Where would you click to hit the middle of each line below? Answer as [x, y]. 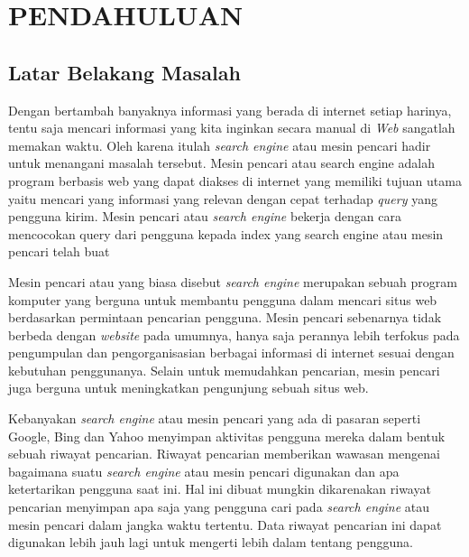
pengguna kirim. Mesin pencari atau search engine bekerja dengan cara [205, 216]
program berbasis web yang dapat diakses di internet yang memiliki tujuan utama [235, 180]
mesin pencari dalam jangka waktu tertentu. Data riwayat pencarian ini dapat [225, 524]
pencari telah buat [59, 251]
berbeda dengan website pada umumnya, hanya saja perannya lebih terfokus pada [234, 334]
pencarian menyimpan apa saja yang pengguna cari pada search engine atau [219, 507]
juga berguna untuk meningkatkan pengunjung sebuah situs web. [189, 388]
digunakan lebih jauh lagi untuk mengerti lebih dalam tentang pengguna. [211, 542]
